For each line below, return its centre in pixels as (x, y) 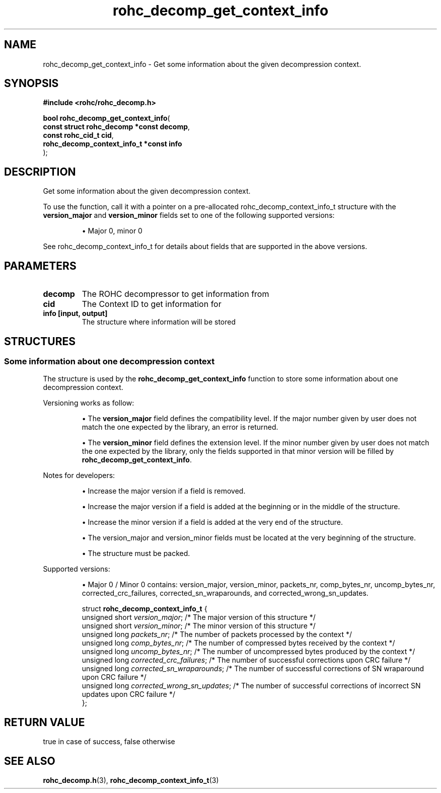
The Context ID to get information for (152, 304)
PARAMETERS (40, 266)
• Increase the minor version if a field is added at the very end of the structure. (212, 522)
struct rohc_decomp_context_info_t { (144, 609)
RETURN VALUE (45, 722)
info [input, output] (75, 313)
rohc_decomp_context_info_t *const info (113, 144)
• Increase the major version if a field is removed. (164, 491)
